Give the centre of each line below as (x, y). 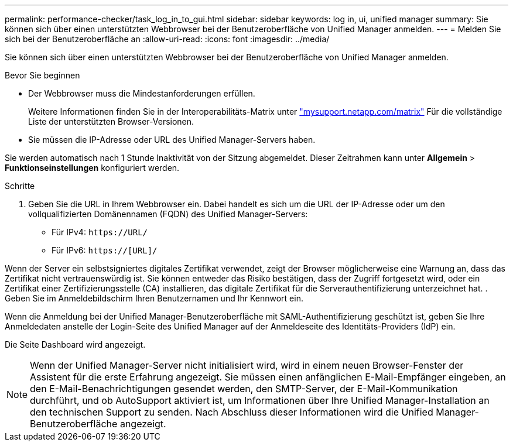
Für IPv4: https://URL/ (100, 232)
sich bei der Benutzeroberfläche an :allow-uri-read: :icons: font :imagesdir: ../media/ (167, 39)
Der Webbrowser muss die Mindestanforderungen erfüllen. (142, 93)
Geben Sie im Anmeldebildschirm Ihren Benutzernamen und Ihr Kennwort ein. (154, 298)
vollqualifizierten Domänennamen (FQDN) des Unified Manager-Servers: (168, 214)
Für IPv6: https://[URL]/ (105, 250)
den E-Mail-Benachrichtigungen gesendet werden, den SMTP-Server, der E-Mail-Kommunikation (244, 389)
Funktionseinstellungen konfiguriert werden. (92, 168)
